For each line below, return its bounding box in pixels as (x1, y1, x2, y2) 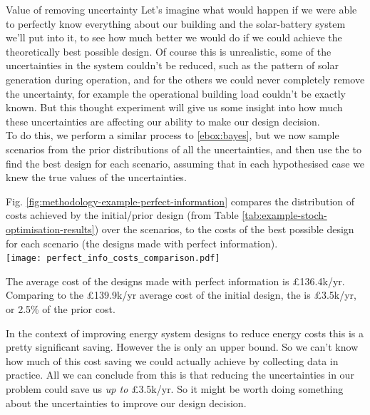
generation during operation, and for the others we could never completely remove (6, 71, 365, 86)
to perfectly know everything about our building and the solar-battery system (6, 16, 346, 31)
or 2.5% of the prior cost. (6, 301, 115, 316)
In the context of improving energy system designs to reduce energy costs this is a (6, 325, 364, 340)
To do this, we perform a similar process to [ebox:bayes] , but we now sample (6, 128, 339, 143)
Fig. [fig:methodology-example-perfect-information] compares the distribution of (6, 193, 355, 208)
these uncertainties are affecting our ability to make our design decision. (6, 113, 320, 128)
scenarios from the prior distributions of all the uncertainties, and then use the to (6, 141, 361, 156)
